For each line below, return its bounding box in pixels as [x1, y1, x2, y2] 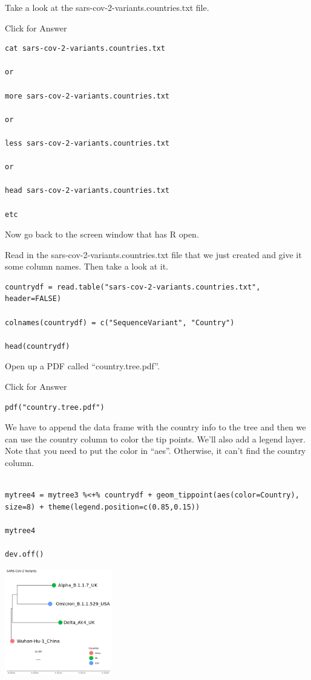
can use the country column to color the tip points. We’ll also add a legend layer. [5, 432, 306, 445]
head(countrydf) [5, 342, 70, 351]
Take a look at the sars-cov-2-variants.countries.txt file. [5, 1, 209, 13]
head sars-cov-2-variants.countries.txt [5, 186, 170, 195]
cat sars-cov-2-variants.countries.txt [5, 44, 165, 53]
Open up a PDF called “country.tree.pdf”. [5, 360, 160, 372]
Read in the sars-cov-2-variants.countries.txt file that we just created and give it [5, 248, 302, 261]
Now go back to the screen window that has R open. [5, 228, 199, 241]
